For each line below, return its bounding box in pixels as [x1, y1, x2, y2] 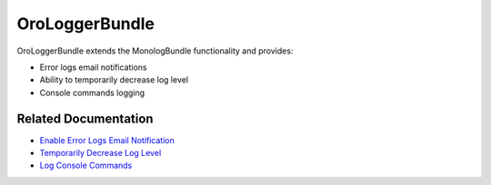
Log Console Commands [39, 160, 133, 171]
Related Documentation [16, 111, 154, 126]
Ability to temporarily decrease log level [39, 74, 189, 85]
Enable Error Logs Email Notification [39, 134, 175, 145]
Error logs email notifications [39, 62, 147, 73]
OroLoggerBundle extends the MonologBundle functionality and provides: [16, 45, 294, 56]
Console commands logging [39, 87, 145, 98]
